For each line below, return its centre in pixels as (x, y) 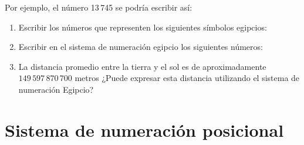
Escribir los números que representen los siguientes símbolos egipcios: (143, 27)
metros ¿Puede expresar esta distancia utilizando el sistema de (187, 78)
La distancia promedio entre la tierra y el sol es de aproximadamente (142, 66)
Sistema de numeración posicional (144, 129)
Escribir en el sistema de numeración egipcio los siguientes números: (141, 47)
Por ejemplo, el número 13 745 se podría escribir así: (99, 7)
